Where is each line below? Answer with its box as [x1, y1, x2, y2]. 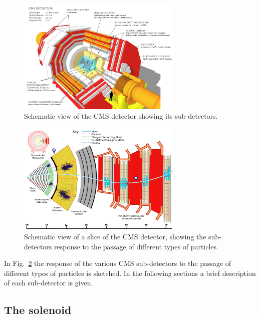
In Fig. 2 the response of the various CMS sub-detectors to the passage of [4, 258, 231, 268]
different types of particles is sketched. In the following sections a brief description [4, 267, 256, 278]
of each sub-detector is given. [4, 277, 93, 288]
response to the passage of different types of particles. [54, 241, 218, 251]
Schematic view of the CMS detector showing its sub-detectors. [24, 111, 218, 121]
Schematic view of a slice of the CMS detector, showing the [24, 231, 206, 241]
